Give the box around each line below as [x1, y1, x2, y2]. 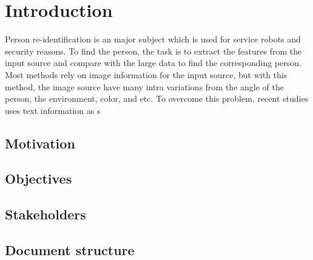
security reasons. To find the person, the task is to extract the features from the [5, 44, 302, 57]
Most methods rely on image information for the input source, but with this [5, 68, 288, 81]
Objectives [5, 169, 72, 188]
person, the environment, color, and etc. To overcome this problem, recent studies [5, 92, 309, 105]
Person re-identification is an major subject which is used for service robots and [5, 33, 301, 45]
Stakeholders [5, 205, 86, 224]
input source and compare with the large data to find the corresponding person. [5, 56, 301, 69]
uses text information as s [5, 104, 101, 116]
